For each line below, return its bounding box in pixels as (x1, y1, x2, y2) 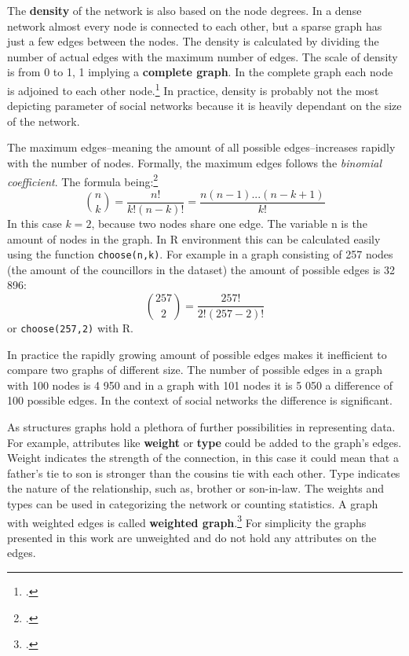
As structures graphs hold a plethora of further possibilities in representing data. (7, 418, 396, 434)
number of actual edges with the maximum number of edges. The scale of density (7, 48, 398, 64)
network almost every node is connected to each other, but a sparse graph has (7, 17, 382, 34)
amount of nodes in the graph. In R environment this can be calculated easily (7, 230, 381, 247)
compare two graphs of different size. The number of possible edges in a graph (7, 361, 383, 378)
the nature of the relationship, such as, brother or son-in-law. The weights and (7, 480, 385, 497)
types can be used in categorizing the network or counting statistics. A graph (7, 495, 378, 511)
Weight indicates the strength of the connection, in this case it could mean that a (7, 449, 399, 466)
